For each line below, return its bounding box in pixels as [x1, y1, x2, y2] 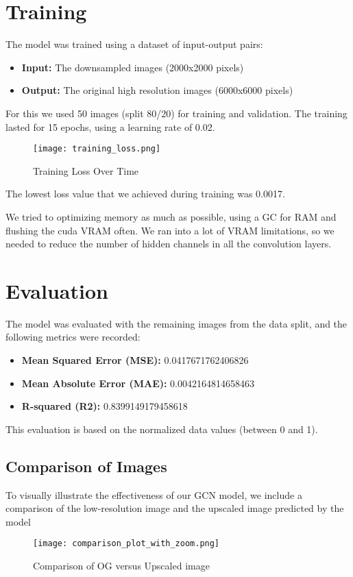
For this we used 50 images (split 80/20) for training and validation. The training [5, 106, 348, 120]
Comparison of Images [5, 455, 167, 476]
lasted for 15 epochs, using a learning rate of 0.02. [5, 119, 215, 134]
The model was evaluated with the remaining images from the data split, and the [5, 316, 348, 330]
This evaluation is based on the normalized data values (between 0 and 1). [5, 421, 318, 436]
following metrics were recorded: [5, 330, 141, 344]
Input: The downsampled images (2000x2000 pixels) [21, 60, 244, 74]
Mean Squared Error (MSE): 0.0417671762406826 [21, 353, 249, 367]
